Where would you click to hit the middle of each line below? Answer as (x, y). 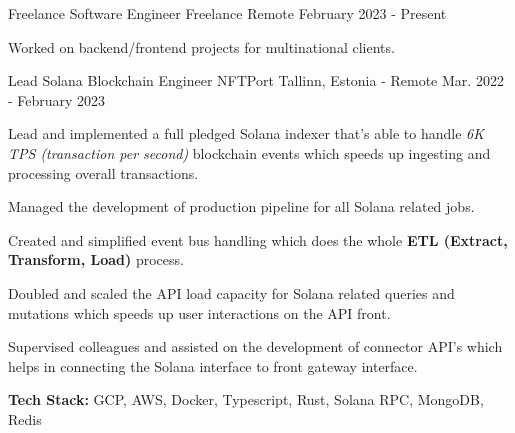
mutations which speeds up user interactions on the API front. (199, 312)
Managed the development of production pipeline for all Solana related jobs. (241, 206)
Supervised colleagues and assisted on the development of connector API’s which (255, 346)
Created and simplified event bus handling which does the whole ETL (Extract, (258, 239)
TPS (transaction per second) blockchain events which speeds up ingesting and (249, 152)
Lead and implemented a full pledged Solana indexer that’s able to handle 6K (246, 133)
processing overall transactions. (103, 172)
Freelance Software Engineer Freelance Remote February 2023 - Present (227, 13)
